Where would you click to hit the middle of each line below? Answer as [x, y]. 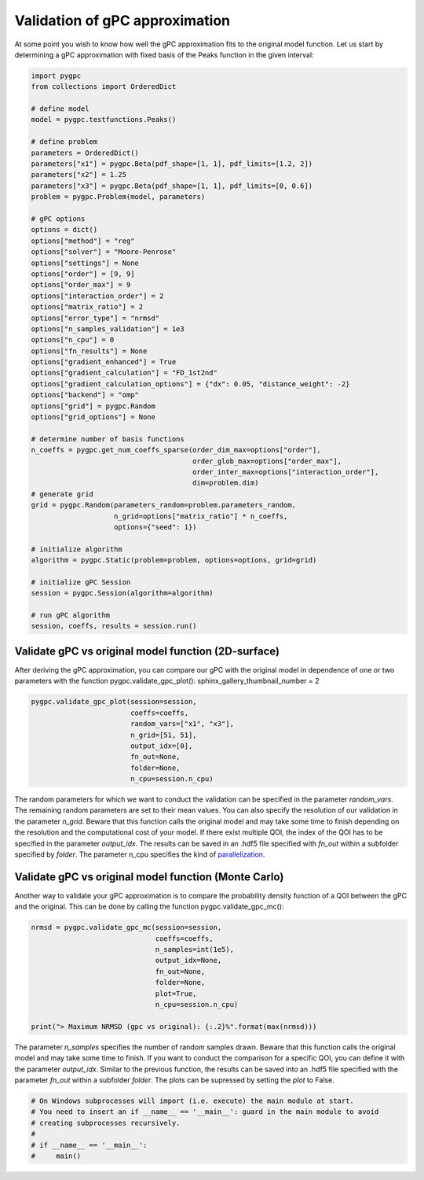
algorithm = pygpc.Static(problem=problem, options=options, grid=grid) [174, 560]
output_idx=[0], [161, 746]
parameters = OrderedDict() [85, 153]
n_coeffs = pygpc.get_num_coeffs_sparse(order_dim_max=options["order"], [176, 450]
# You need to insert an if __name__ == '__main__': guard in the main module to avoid [205, 1112]
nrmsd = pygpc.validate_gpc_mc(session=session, [126, 927]
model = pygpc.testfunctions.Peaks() [104, 120]
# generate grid [62, 494]
